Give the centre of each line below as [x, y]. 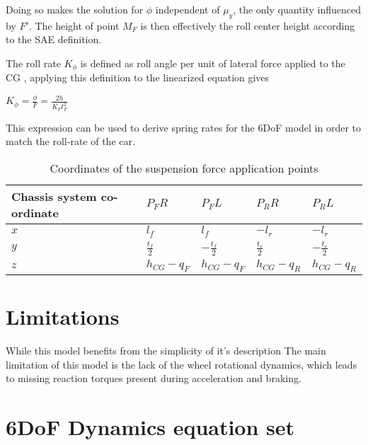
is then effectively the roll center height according [248, 25]
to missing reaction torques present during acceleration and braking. [154, 378]
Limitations [63, 317]
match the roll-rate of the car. [70, 141]
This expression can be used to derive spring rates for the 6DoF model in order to [183, 127]
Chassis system [54, 196]
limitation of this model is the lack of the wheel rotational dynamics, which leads [182, 364]
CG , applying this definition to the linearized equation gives [138, 77]
